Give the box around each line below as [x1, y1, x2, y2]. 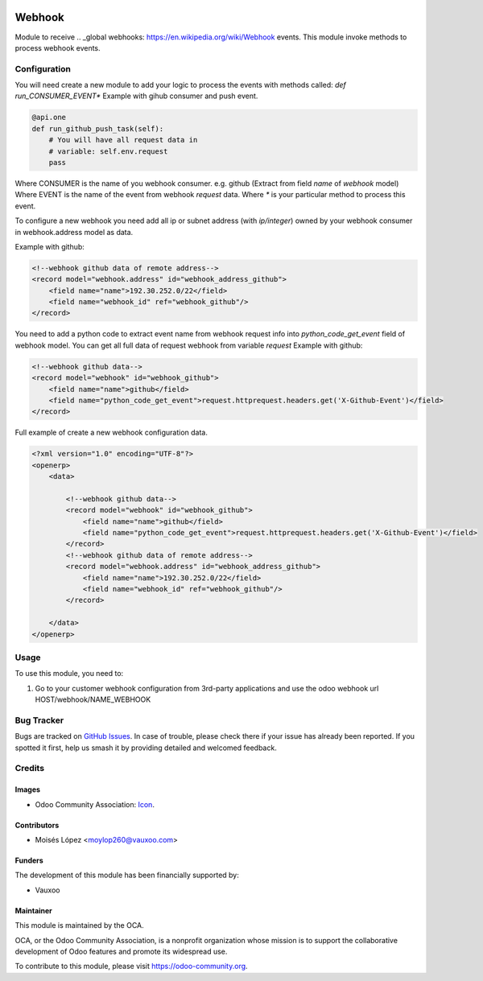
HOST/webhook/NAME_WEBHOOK [35, 695, 151, 704]
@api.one [31, 113, 67, 122]
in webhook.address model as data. [14, 227, 134, 237]
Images [14, 785, 40, 794]
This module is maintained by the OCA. [14, 921, 144, 930]
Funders [14, 855, 43, 865]
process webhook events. [14, 43, 101, 52]
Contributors [14, 820, 60, 830]
